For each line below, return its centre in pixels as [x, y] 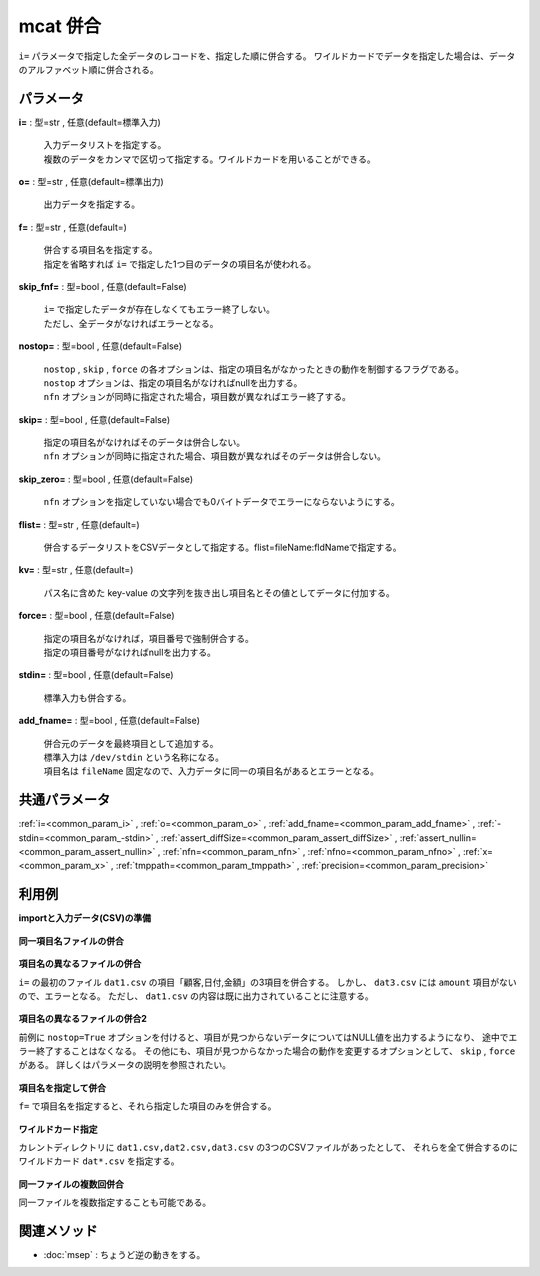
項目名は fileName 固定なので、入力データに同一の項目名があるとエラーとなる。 [211, 771]
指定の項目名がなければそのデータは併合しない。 [144, 442]
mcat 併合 [60, 26]
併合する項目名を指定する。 [100, 250]
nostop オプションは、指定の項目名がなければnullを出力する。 [173, 382]
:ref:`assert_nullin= [438, 837]
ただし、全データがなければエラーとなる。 [131, 323]
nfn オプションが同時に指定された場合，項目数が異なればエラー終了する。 [197, 397]
